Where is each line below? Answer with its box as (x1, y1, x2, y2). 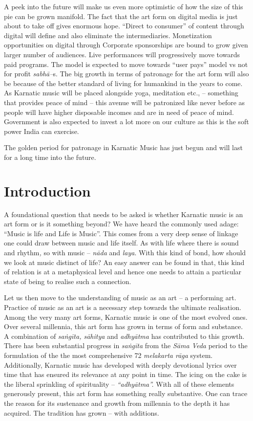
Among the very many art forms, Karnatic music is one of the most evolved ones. (4, 311, 248, 322)
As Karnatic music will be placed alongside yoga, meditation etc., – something (4, 88, 238, 98)
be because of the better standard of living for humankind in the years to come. (4, 78, 243, 88)
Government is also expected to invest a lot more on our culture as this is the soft (4, 116, 249, 127)
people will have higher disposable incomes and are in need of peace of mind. (4, 107, 234, 117)
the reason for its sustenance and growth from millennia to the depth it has (4, 398, 230, 408)
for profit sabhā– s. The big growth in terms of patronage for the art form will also (4, 68, 249, 79)
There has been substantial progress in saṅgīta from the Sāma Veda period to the (4, 340, 248, 351)
